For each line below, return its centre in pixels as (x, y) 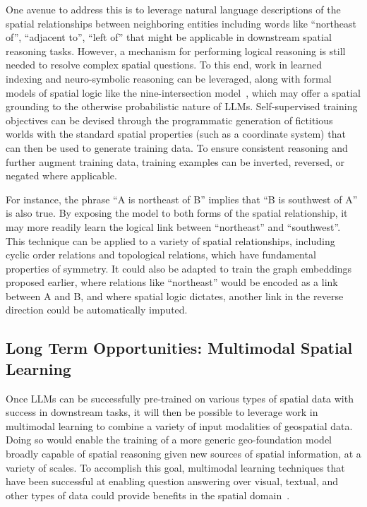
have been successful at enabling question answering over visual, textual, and (172, 481)
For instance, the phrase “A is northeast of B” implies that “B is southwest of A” (182, 199)
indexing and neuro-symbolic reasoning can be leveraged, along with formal (169, 78)
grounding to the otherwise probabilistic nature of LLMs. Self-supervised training (182, 106)
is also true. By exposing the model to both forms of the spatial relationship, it (177, 213)
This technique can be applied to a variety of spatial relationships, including (170, 240)
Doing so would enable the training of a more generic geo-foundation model (169, 440)
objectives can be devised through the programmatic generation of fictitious (169, 120)
